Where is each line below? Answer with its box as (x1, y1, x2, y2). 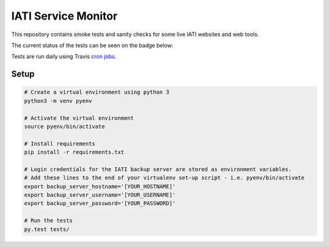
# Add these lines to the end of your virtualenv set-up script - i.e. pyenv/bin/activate (24, 174, 305, 182)
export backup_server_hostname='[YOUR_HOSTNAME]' (24, 183, 176, 190)
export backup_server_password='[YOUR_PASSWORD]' (24, 200, 176, 207)
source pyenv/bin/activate (24, 123, 105, 130)
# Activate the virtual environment (24, 114, 134, 122)
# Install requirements (24, 140, 96, 147)
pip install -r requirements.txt (24, 149, 125, 156)
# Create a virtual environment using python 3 (24, 89, 169, 96)
